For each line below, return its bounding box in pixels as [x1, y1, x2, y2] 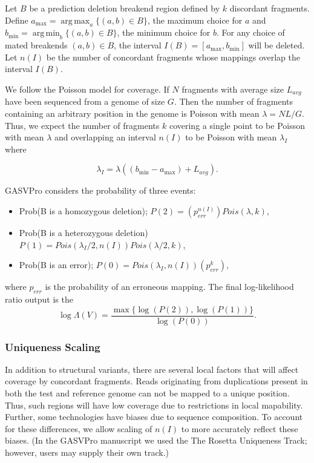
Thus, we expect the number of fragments [5, 119, 160, 131]
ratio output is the [5, 292, 73, 305]
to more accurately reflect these [181, 422, 298, 435]
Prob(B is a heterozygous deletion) [19, 226, 148, 238]
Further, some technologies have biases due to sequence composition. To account [5, 410, 303, 423]
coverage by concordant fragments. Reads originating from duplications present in [5, 375, 308, 387]
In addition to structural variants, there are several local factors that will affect [5, 363, 299, 375]
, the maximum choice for [147, 13, 243, 26]
